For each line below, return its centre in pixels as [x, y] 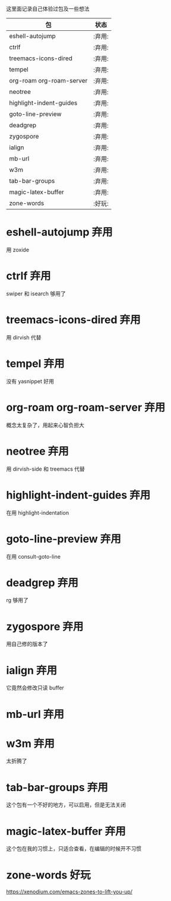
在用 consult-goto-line [34, 556]
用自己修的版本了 [27, 644]
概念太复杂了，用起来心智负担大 [45, 425]
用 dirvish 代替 [24, 337]
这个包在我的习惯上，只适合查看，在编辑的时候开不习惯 [74, 849]
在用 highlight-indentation [38, 512]
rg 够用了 [17, 600]
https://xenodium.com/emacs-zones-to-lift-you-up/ [69, 892]
